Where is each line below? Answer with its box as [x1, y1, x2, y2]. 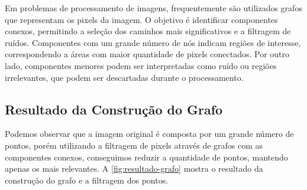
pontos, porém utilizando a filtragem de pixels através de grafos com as [5, 139, 263, 151]
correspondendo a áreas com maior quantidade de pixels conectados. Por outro [5, 48, 290, 60]
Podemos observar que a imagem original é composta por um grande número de [5, 127, 294, 140]
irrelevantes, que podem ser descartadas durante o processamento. [5, 71, 244, 83]
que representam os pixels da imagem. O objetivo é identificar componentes [5, 13, 278, 25]
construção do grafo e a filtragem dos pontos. [5, 173, 169, 186]
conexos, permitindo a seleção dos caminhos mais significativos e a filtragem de [5, 25, 291, 37]
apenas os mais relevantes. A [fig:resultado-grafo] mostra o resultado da [5, 162, 263, 175]
